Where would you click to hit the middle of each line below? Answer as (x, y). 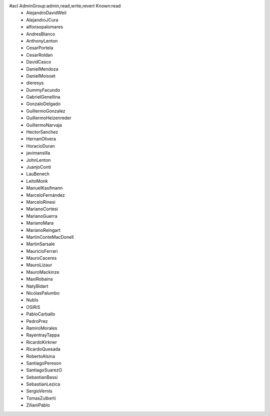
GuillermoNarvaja (44, 125)
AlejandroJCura (42, 20)
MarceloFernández (45, 195)
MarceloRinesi (41, 202)
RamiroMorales (42, 328)
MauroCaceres (41, 258)
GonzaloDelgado (43, 104)
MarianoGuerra (42, 216)
